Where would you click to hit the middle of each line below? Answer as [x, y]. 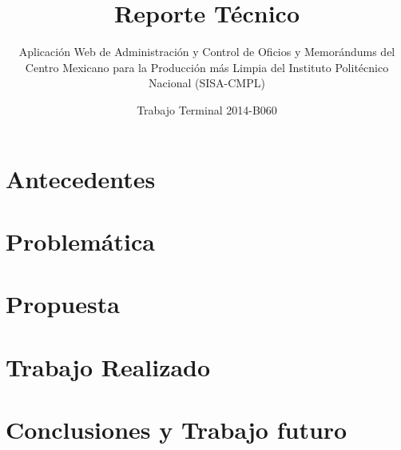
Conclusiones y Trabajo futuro [177, 429]
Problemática [80, 241]
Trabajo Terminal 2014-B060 [207, 109]
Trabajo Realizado [108, 366]
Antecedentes [81, 178]
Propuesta [63, 304]
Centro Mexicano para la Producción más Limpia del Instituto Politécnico [207, 67]
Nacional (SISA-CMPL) [207, 83]
